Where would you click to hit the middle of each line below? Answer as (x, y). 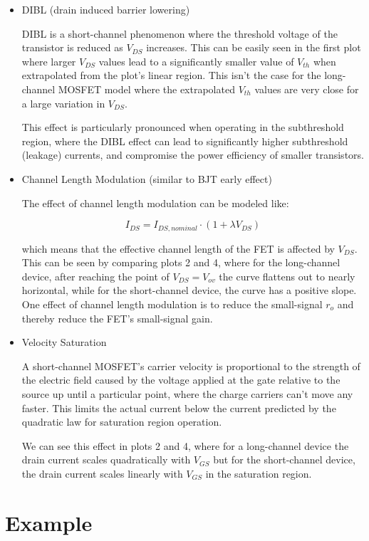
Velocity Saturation (64, 342)
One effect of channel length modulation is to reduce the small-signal (172, 304)
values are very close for (307, 89)
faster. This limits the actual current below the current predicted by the (179, 408)
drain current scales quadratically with (106, 459)
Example (49, 522)
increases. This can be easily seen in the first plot (254, 47)
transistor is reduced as (72, 47)
